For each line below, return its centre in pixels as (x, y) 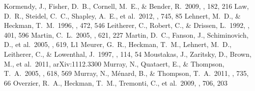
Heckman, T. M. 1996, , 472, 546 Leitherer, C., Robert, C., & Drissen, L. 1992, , (127, 25)
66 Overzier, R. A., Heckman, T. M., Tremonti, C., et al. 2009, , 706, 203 (116, 82)
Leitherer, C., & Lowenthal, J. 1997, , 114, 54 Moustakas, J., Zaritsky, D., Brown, (128, 54)
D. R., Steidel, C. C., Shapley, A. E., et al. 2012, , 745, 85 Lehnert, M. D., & (122, 15)
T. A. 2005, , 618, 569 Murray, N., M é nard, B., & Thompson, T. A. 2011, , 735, (126, 73)
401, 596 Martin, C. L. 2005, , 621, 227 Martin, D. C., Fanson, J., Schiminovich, (126, 34)
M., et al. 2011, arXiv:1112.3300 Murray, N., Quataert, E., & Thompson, (114, 63)
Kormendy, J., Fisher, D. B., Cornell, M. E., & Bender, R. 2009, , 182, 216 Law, (127, 6)
